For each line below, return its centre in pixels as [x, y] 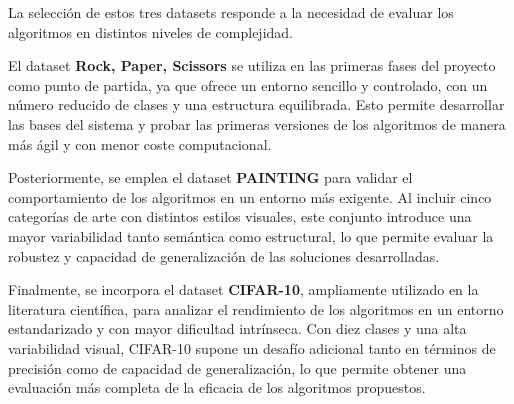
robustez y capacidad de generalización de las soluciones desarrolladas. [224, 255]
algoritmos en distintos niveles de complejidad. [151, 31]
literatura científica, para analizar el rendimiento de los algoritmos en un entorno [256, 308]
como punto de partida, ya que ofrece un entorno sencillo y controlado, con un [248, 84]
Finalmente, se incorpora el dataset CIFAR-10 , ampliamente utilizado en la [243, 289]
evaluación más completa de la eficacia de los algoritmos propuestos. [217, 387]
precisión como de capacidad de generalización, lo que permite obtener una [237, 367]
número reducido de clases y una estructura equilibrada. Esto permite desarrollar [256, 104]
